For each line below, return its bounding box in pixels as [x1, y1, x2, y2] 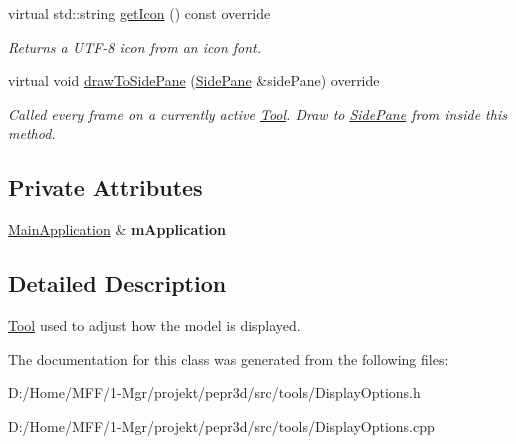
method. [8, 123, 56, 144]
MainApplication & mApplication [8, 219, 227, 240]
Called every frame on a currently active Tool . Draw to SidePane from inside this [8, 103, 507, 124]
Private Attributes [8, 172, 203, 203]
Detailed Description [8, 268, 227, 299]
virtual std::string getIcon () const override [8, 3, 271, 23]
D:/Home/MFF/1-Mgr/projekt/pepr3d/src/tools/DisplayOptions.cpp [8, 415, 435, 436]
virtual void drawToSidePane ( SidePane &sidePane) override [8, 70, 380, 91]
